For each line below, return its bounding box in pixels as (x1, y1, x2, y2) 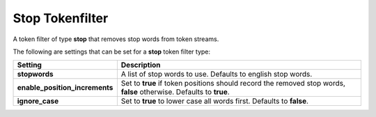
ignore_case (17, 96, 59, 106)
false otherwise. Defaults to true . (120, 87, 230, 97)
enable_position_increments (17, 83, 113, 93)
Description (120, 60, 161, 70)
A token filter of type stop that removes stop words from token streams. (13, 35, 219, 43)
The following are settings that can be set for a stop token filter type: (13, 47, 211, 56)
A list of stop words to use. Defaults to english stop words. (120, 70, 313, 79)
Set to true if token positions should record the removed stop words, (120, 79, 346, 88)
